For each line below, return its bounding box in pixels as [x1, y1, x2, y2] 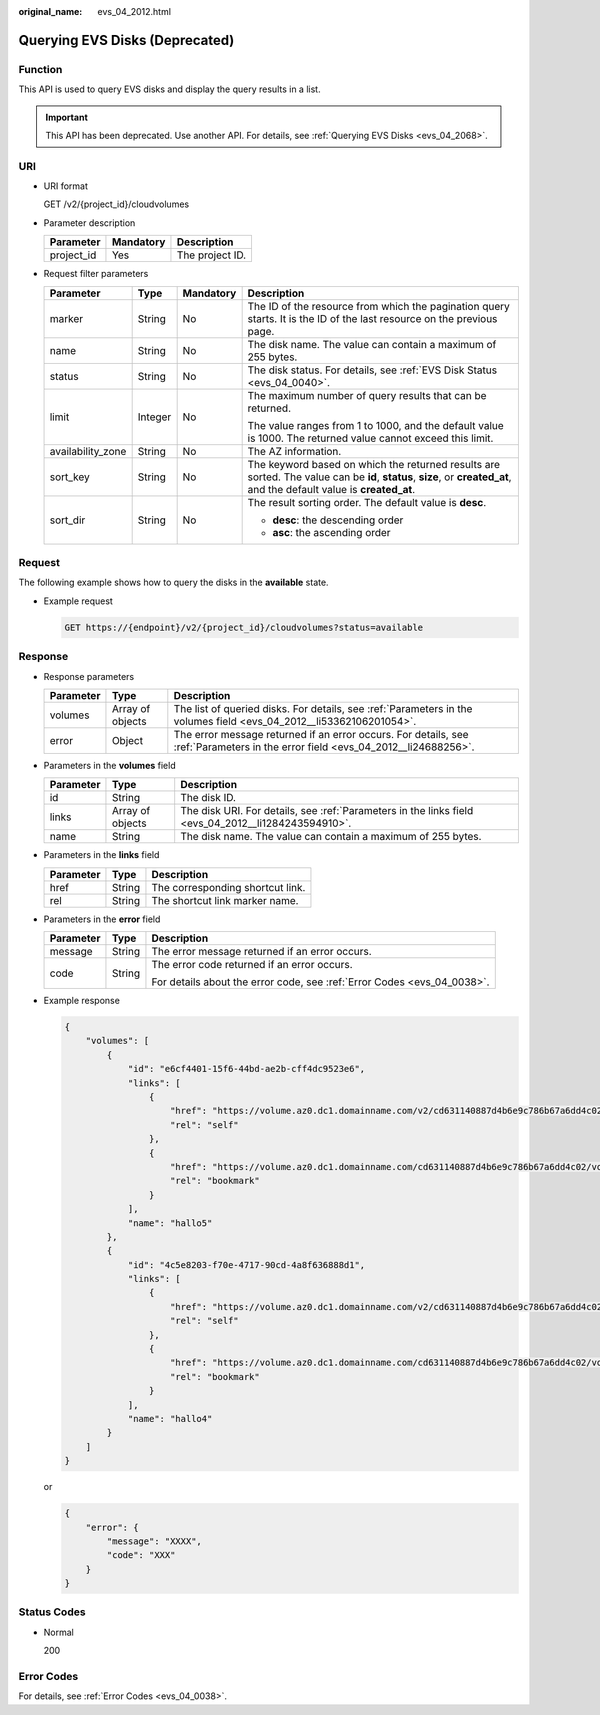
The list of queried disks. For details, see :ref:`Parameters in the [173, 701, 473, 715]
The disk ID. [180, 791, 237, 805]
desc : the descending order [272, 513, 404, 527]
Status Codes [18, 1605, 86, 1619]
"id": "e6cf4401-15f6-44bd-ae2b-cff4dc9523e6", [127, 1063, 366, 1075]
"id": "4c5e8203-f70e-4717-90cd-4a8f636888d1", [127, 1259, 366, 1270]
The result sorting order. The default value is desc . [247, 495, 487, 509]
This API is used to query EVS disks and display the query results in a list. [18, 83, 321, 95]
